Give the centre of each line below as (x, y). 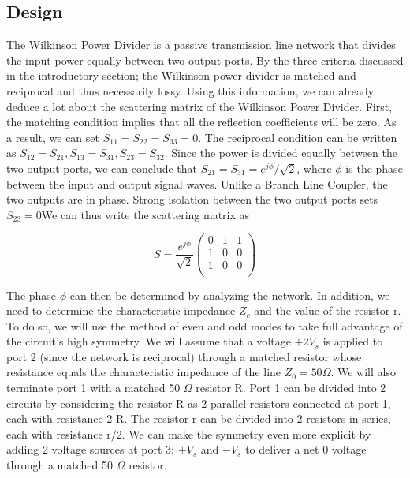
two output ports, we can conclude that (102, 168)
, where (314, 168)
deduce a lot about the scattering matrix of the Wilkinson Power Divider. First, (199, 106)
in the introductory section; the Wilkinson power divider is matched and (181, 75)
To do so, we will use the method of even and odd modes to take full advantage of (205, 325)
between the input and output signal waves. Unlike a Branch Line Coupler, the (197, 183)
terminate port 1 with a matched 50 (93, 388)
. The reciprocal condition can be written (298, 137)
